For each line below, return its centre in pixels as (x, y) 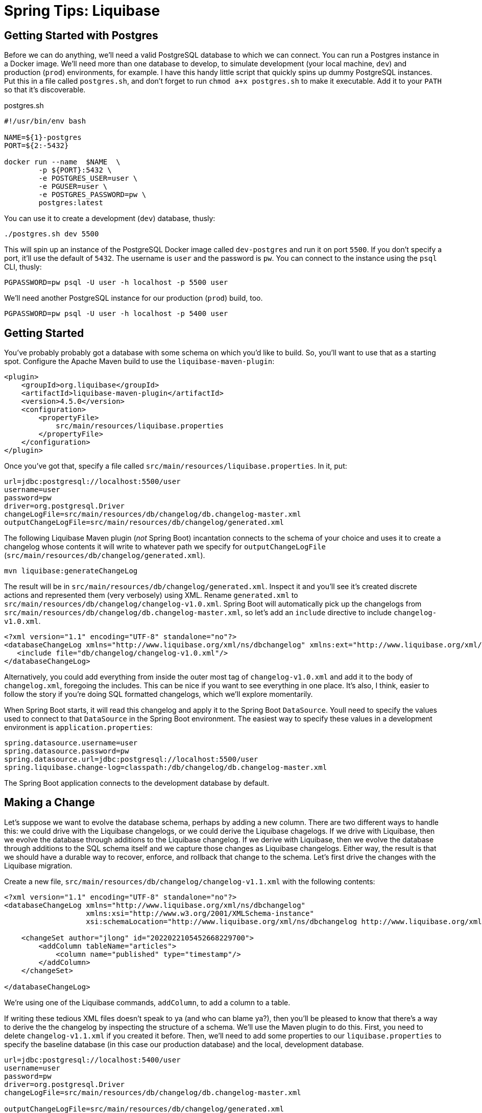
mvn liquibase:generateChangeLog (71, 571)
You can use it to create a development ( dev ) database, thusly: (110, 219)
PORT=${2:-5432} (37, 146)
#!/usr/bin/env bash (45, 121)
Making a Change (50, 803)
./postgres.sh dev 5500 (52, 234)
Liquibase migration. (38, 865)
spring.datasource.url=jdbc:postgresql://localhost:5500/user (131, 759)
